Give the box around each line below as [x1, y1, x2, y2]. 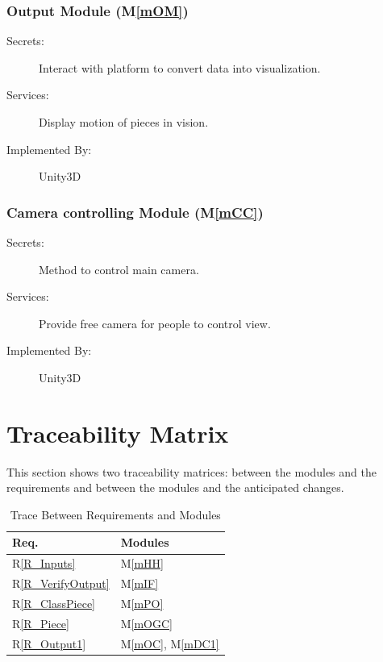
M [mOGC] [120, 614, 173, 631]
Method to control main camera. [39, 260, 199, 277]
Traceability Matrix [6, 416, 229, 449]
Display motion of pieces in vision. [39, 114, 209, 130]
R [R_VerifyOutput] [12, 575, 110, 592]
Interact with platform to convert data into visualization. [39, 59, 321, 76]
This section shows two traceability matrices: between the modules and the [6, 463, 377, 480]
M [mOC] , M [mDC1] [120, 635, 219, 652]
